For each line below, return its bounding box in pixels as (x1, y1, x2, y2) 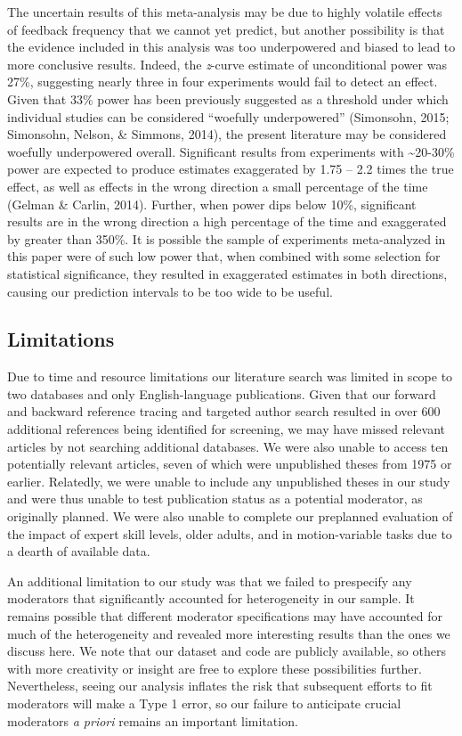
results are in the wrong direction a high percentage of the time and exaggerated (7, 212, 447, 231)
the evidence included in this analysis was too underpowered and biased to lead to (7, 37, 456, 56)
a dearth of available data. (7, 542, 150, 560)
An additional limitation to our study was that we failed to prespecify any (7, 571, 412, 590)
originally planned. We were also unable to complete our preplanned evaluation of (7, 507, 453, 526)
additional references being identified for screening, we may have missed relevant (7, 420, 446, 438)
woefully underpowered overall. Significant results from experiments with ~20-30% (7, 142, 455, 160)
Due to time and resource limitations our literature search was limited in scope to (7, 367, 453, 386)
